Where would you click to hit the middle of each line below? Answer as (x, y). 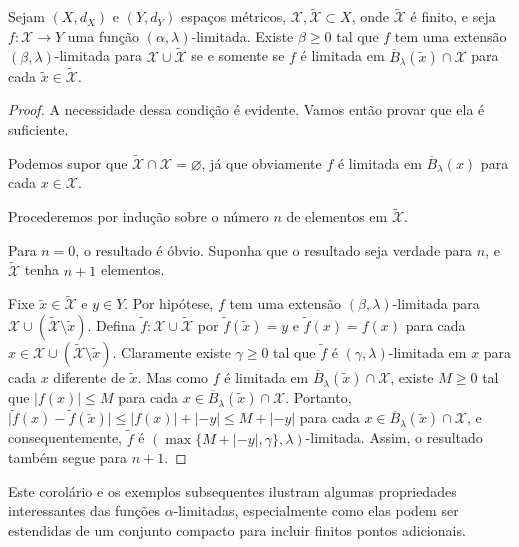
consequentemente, (65, 437)
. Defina (111, 325)
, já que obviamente (261, 162)
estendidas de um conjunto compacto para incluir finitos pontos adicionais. (237, 529)
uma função (103, 35)
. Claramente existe (171, 352)
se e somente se (238, 55)
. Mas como (173, 377)
